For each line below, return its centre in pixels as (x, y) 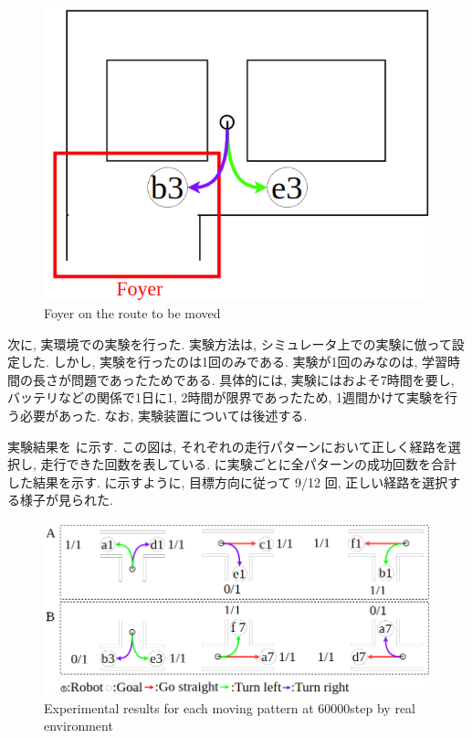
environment (79, 726)
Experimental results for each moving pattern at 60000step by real (230, 707)
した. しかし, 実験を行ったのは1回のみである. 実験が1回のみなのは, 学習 (234, 362)
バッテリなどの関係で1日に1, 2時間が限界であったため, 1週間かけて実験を (226, 397)
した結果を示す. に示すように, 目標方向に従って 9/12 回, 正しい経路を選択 (228, 481)
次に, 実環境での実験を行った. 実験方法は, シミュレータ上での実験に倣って (230, 343)
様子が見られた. (66, 500)
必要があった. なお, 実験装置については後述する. (163, 415)
